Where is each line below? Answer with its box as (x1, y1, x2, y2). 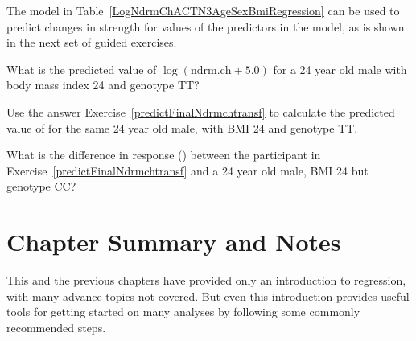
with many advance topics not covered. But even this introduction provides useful (6, 287, 410, 304)
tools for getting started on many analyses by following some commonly (6, 303, 360, 320)
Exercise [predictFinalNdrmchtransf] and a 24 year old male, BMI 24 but (6, 162, 369, 179)
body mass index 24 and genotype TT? (6, 76, 200, 93)
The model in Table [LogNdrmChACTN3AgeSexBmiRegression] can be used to (6, 2, 400, 18)
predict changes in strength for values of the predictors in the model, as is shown (6, 18, 405, 35)
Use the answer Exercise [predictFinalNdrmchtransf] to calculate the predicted (6, 103, 395, 120)
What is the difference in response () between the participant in (6, 146, 321, 163)
